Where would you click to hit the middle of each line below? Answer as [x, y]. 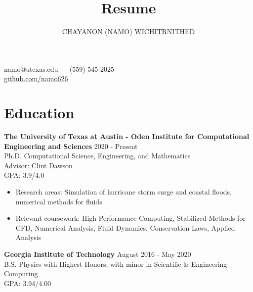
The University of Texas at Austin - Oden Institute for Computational [127, 136]
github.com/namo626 [36, 78]
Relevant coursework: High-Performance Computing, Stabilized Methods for [130, 218]
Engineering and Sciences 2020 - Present [71, 146]
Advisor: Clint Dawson [38, 165]
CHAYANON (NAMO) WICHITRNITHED [128, 31]
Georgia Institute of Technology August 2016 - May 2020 [98, 254]
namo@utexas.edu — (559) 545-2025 [59, 69]
